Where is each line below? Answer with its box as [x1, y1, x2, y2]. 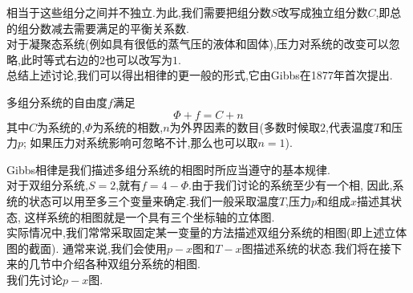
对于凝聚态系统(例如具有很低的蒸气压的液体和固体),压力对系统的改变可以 [6, 35, 389, 52]
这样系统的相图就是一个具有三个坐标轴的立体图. [24, 208, 275, 225]
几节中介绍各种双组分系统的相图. [28, 255, 200, 272]
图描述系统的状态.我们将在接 [241, 239, 391, 256]
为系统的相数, [92, 118, 164, 135]
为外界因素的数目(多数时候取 [169, 118, 321, 135]
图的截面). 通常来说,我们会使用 [6, 239, 167, 256]
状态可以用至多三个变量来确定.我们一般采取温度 [28, 192, 279, 209]
